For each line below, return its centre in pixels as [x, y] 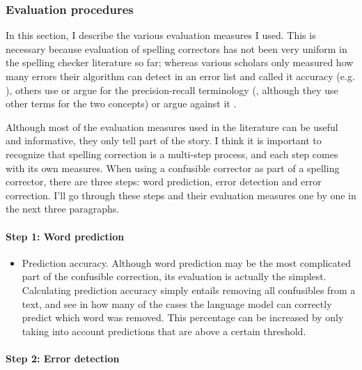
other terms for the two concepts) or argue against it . [121, 103]
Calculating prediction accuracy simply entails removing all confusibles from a [189, 290]
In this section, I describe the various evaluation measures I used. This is [161, 35]
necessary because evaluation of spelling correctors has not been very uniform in [176, 48]
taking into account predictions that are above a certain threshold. [164, 331]
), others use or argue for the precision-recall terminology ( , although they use [172, 90]
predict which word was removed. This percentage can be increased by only [183, 317]
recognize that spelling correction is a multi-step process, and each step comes [172, 154]
